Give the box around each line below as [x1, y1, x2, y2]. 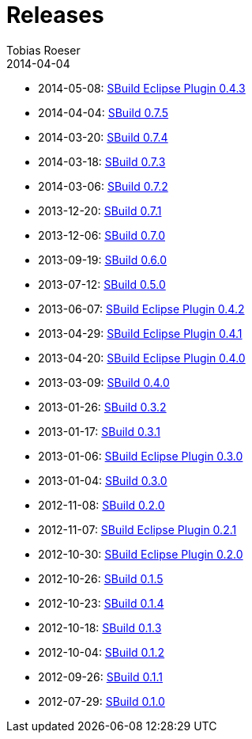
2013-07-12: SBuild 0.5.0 [38, 277, 166, 291]
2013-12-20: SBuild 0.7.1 [38, 203, 162, 218]
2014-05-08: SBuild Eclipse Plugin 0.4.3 [38, 81, 246, 95]
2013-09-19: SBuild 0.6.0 [38, 252, 167, 267]
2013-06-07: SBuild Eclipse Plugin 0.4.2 [38, 301, 245, 316]
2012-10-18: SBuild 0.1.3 [38, 620, 162, 635]
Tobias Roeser [6, 43, 81, 57]
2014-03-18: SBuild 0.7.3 [38, 154, 166, 169]
